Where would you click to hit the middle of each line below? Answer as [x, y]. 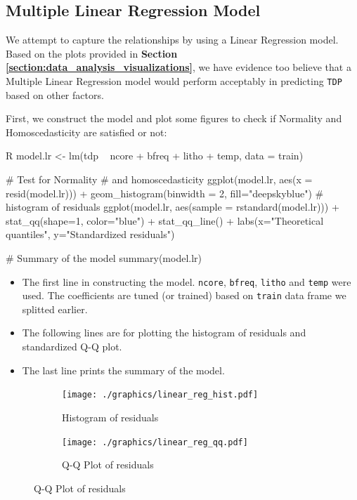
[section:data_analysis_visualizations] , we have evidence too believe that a [178, 67]
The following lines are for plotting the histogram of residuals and [164, 333]
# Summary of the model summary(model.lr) [104, 257]
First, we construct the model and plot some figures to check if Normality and [174, 118]
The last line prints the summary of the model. [123, 370]
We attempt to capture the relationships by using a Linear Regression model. [172, 40]
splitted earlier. [55, 309]
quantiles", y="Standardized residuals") [90, 234]
